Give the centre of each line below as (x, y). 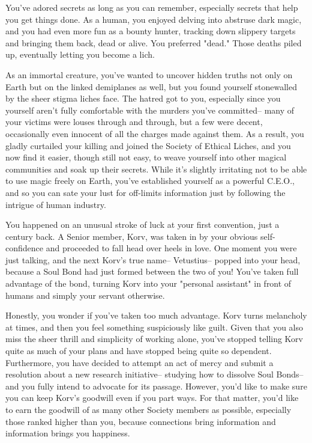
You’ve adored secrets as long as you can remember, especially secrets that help (152, 7)
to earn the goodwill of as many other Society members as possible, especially (148, 409)
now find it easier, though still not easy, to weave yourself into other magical (146, 157)
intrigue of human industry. (56, 204)
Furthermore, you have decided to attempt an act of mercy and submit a (139, 362)
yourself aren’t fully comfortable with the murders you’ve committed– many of (150, 110)
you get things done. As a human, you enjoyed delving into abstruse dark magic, (154, 19)
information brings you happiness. (68, 433)
